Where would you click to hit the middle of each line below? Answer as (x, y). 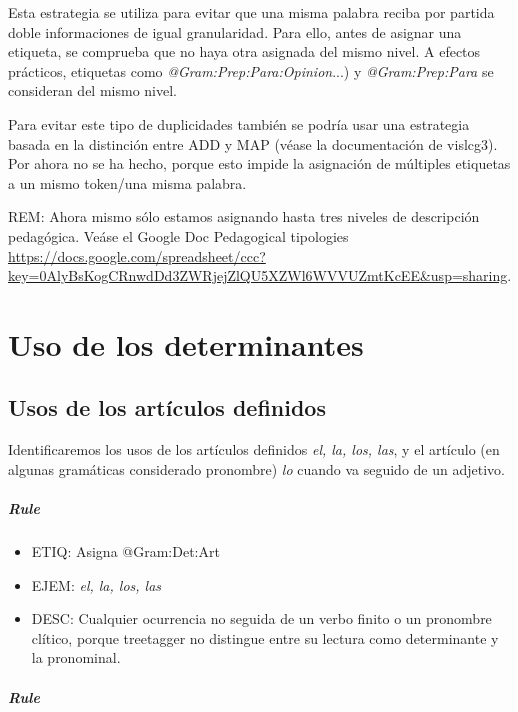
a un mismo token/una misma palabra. (127, 182)
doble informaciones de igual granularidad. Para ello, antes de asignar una (235, 31)
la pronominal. (76, 657)
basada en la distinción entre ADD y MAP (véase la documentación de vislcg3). (253, 143)
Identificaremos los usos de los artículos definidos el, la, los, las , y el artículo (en (254, 449)
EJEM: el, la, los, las (96, 584)
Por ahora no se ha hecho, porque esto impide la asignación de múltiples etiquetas (259, 163)
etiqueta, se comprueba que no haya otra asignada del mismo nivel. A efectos (244, 51)
